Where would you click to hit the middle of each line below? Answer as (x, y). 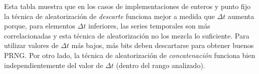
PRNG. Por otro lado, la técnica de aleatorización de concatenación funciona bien (130, 55)
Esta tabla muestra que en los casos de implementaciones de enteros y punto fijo (127, 6)
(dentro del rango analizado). (161, 65)
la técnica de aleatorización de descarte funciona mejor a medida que (109, 16)
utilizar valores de (31, 45)
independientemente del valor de (54, 65)
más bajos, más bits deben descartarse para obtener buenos (163, 45)
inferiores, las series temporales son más (149, 26)
